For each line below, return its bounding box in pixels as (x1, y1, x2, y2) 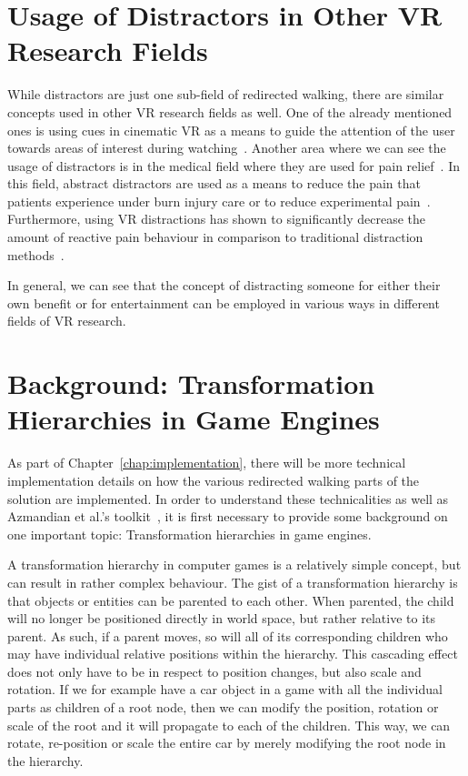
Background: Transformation (7, 365, 375, 402)
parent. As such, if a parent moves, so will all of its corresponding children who (7, 626, 448, 645)
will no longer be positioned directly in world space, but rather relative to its (7, 609, 436, 628)
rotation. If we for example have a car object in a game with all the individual (7, 680, 443, 699)
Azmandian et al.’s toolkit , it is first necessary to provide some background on (7, 507, 448, 526)
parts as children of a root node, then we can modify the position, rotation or (7, 698, 439, 717)
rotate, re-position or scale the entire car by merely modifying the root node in (7, 733, 446, 752)
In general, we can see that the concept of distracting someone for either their (7, 276, 441, 295)
